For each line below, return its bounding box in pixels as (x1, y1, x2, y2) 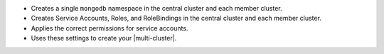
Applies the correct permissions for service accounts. (31, 23, 188, 32)
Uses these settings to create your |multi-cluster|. (31, 34, 177, 43)
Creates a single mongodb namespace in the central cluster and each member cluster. (31, 4, 282, 12)
